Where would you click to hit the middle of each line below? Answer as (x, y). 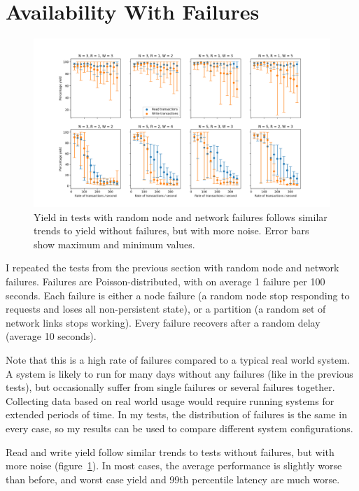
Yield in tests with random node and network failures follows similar (181, 216)
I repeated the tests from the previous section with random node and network (173, 268)
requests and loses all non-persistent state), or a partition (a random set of (166, 309)
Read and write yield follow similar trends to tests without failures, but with (170, 451)
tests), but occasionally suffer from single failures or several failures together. (170, 387)
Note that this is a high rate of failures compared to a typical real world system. (178, 360)
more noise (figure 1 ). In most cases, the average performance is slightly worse (174, 465)
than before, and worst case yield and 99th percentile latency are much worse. (173, 479)
